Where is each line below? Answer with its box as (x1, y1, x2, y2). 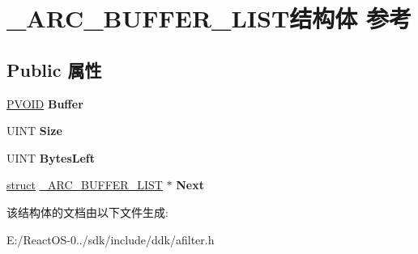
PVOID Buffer (6, 95, 83, 112)
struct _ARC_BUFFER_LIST (6, 176, 163, 193)
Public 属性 (6, 57, 102, 82)
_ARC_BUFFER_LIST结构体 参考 (6, 2, 412, 35)
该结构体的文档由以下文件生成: (6, 203, 168, 220)
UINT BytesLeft (6, 149, 96, 166)
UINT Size (6, 122, 62, 139)
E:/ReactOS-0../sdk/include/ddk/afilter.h (6, 231, 215, 248)
